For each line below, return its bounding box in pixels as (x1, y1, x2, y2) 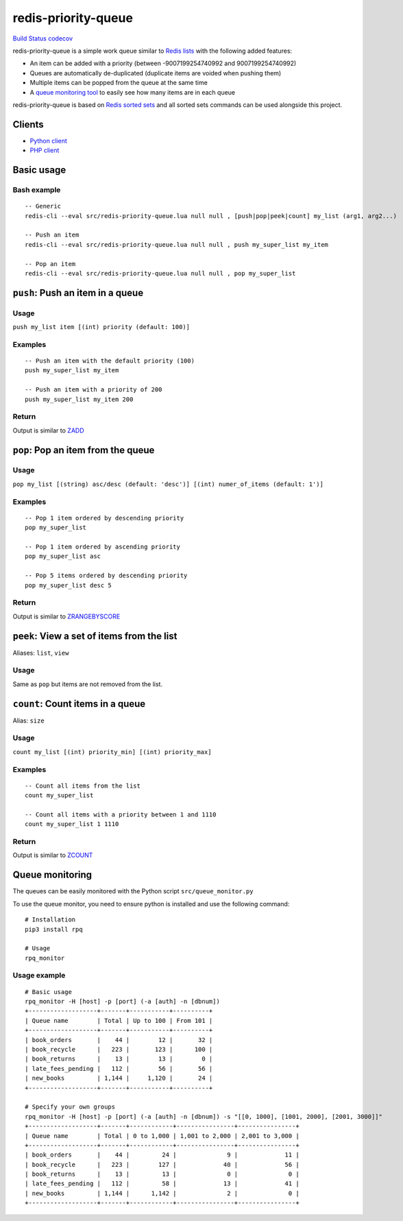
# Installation (25, 916, 76, 923)
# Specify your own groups (25, 1103, 116, 1111)
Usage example (12, 971, 66, 980)
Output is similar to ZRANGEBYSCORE (12, 612, 121, 620)
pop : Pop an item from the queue (12, 444, 155, 456)
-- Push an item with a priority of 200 (25, 386, 162, 394)
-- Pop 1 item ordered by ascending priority (25, 542, 181, 551)
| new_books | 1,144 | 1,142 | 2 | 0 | (25, 1189, 300, 1197)
